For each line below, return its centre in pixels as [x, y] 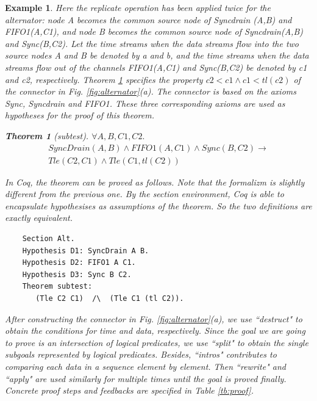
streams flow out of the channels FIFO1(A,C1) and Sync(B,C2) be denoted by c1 [156, 67]
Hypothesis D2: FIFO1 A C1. [79, 263]
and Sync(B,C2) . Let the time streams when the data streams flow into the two [152, 43]
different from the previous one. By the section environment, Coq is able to [144, 194]
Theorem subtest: [57, 287]
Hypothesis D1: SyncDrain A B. [86, 251]
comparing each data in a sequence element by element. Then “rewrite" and [146, 366]
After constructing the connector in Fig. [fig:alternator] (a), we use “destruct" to [154, 318]
